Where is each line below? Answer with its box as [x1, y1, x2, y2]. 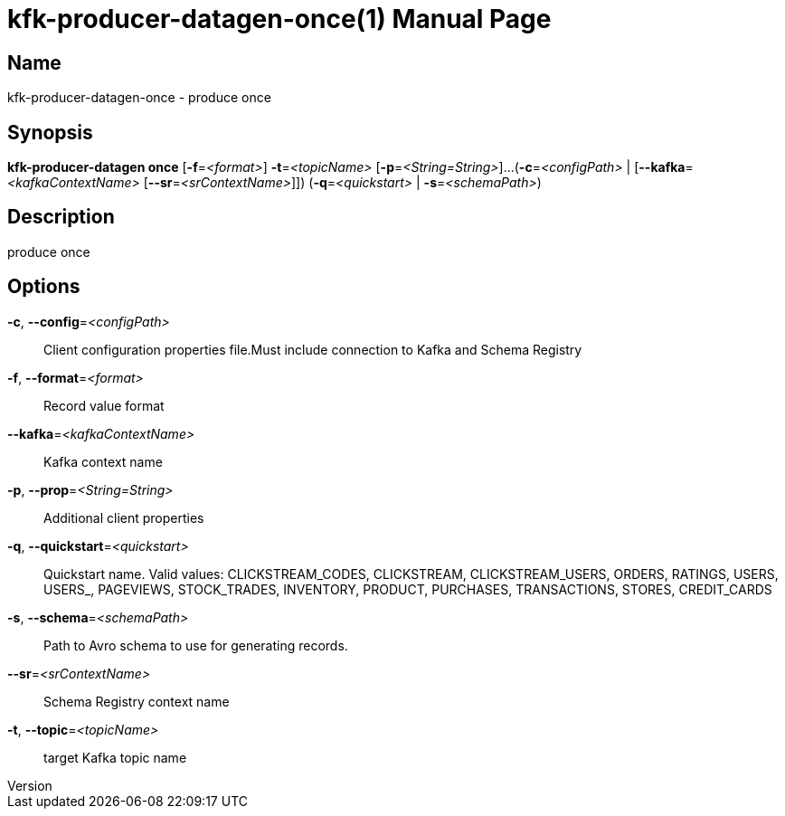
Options [7, 275, 80, 299]
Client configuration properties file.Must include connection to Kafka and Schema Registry [43, 341, 582, 357]
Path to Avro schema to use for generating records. [43, 637, 348, 653]
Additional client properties [43, 509, 204, 526]
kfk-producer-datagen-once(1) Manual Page [7, 4, 552, 34]
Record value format [43, 397, 165, 413]
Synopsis [7, 120, 93, 144]
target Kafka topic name [43, 749, 187, 765]
